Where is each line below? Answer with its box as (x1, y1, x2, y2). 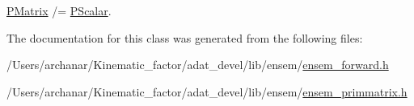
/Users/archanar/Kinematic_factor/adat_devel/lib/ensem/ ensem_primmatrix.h (6, 83, 408, 100)
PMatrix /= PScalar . (6, 2, 112, 18)
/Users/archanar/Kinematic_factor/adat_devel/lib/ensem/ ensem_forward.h (6, 56, 389, 73)
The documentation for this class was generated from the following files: (6, 29, 363, 46)
